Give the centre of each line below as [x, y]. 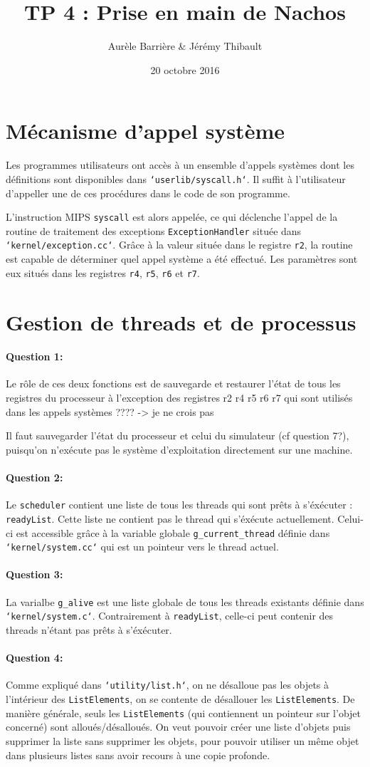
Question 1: [35, 356]
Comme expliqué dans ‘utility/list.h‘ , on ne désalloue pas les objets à [168, 685]
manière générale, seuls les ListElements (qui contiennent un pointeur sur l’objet [184, 713]
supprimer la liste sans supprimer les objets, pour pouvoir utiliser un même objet [183, 740]
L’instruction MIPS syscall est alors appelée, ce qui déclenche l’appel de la [172, 217]
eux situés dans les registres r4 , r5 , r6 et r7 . [103, 272]
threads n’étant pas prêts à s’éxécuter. [89, 629]
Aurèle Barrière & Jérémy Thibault [185, 46]
